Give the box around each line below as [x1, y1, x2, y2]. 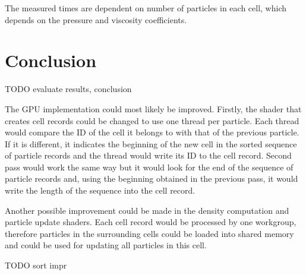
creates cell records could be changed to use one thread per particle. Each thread [5, 114, 299, 127]
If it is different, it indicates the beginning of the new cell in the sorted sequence [5, 137, 297, 150]
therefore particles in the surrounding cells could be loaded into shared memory [5, 227, 294, 239]
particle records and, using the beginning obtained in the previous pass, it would [5, 172, 298, 185]
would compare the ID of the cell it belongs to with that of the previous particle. [5, 126, 299, 138]
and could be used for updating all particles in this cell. [5, 239, 207, 251]
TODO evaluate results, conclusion [5, 83, 132, 95]
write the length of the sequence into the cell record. [5, 184, 195, 197]
